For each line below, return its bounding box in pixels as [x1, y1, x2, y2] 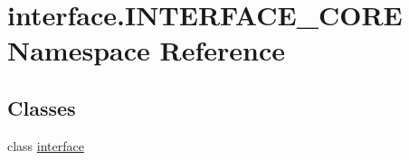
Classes [7, 93, 76, 121]
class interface [7, 136, 84, 155]
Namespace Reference [7, 32, 285, 69]
